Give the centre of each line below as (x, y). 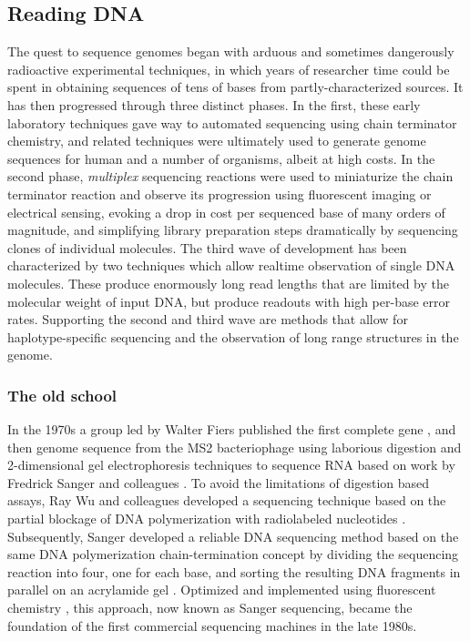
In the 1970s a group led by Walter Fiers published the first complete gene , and (232, 429)
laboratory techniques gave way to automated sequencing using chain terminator (232, 122)
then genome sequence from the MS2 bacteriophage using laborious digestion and (235, 447)
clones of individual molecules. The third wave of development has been (207, 247)
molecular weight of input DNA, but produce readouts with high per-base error (229, 301)
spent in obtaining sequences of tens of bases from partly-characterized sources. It (235, 87)
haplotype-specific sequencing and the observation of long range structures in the (233, 336)
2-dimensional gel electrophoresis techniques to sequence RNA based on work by (231, 465)
